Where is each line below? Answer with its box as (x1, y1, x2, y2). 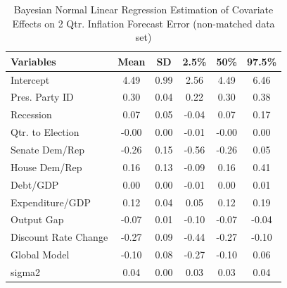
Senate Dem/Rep (11, 142, 84, 156)
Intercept (11, 72, 50, 87)
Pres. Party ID (11, 89, 74, 104)
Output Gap (11, 212, 64, 227)
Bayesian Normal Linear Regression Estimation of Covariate (13, 2, 274, 16)
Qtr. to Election (11, 125, 79, 139)
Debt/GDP (11, 177, 59, 192)
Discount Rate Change (11, 230, 108, 244)
